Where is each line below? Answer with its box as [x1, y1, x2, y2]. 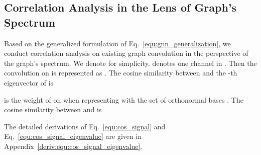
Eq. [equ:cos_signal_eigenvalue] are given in [4, 131, 142, 141]
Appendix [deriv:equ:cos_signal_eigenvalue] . [4, 140, 143, 151]
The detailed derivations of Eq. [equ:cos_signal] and [4, 121, 166, 131]
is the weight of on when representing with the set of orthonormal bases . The [4, 94, 243, 105]
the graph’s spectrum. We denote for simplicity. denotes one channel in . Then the [4, 57, 257, 68]
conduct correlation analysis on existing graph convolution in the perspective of [4, 48, 248, 58]
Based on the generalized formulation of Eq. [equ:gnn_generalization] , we [4, 38, 231, 48]
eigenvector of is [4, 77, 54, 88]
